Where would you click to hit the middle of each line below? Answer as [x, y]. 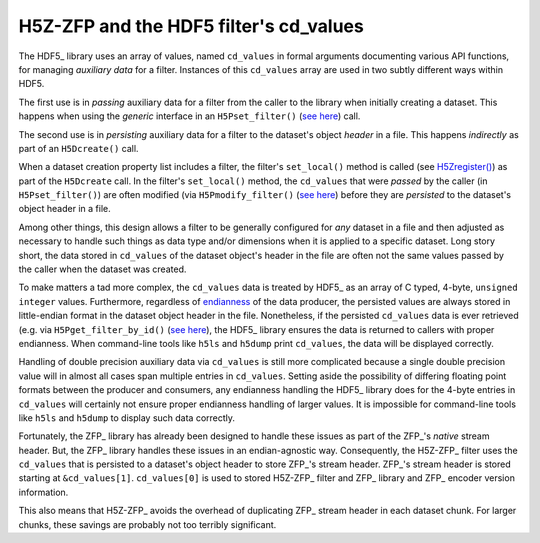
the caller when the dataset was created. [102, 269]
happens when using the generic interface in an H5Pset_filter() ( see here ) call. [189, 116]
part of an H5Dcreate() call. [78, 148]
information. [43, 492]
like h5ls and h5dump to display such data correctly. [126, 417]
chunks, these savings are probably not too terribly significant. [147, 524]
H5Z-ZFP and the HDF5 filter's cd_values [191, 26]
